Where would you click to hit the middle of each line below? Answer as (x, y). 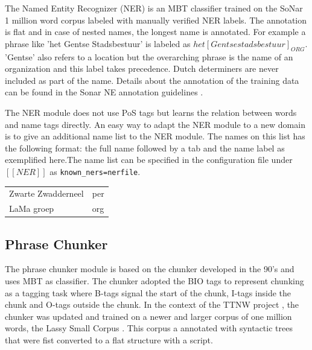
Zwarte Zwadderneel (46, 193)
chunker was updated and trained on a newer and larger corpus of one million (148, 316)
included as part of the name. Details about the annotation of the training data (152, 80)
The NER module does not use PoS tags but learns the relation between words (151, 112)
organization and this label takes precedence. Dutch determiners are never (142, 68)
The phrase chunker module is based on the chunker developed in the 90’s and (150, 269)
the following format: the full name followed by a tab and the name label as (145, 148)
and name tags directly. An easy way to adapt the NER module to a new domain (155, 124)
